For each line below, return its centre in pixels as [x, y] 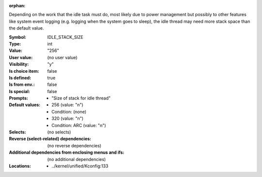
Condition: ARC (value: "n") [79, 125]
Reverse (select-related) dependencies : [50, 139]
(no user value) [62, 57]
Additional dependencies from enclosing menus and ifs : [67, 152]
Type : [15, 44]
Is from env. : [22, 84]
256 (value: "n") [67, 105]
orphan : [17, 6]
